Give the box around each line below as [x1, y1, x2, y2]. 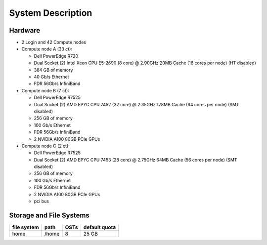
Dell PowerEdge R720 [34, 53, 79, 59]
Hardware [9, 26, 41, 35]
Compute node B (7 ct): [21, 87, 69, 93]
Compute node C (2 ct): [21, 143, 70, 149]
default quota [83, 224, 116, 231]
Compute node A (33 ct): [21, 46, 73, 52]
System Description [9, 7, 92, 18]
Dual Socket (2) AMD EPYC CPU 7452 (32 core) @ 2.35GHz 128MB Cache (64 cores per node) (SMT [34, 101, 239, 107]
